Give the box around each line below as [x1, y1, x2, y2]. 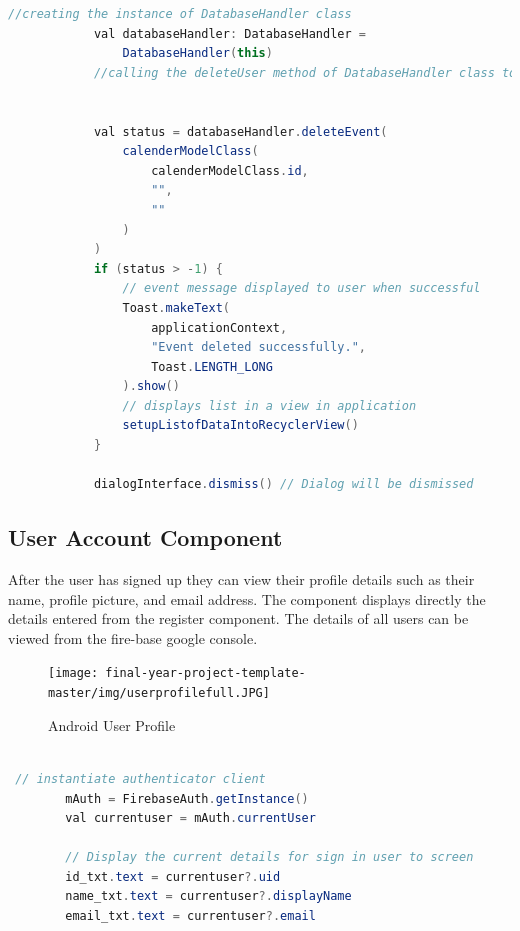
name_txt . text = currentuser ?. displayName [65, 889, 352, 904]
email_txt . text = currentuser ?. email [65, 909, 316, 924]
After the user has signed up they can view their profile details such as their [8, 569, 475, 590]
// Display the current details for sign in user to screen [65, 850, 474, 865]
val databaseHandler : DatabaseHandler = [93, 26, 366, 41]
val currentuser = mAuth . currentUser [65, 811, 316, 826]
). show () [122, 379, 180, 394]
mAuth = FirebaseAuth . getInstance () [65, 791, 309, 806]
